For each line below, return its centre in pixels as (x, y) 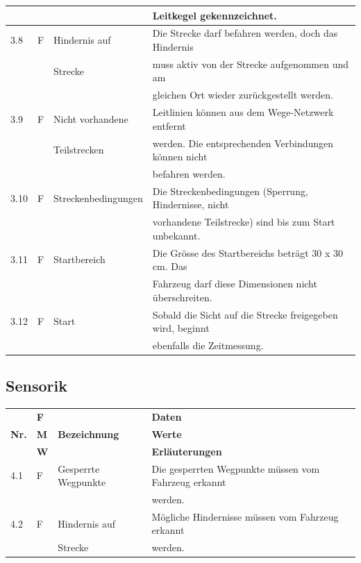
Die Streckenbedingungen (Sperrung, (230, 191)
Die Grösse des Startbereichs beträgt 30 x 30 (247, 252)
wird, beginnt (181, 328)
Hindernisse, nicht (191, 204)
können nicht (180, 157)
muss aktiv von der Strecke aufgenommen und (251, 64)
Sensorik (36, 386)
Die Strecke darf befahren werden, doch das (245, 33)
